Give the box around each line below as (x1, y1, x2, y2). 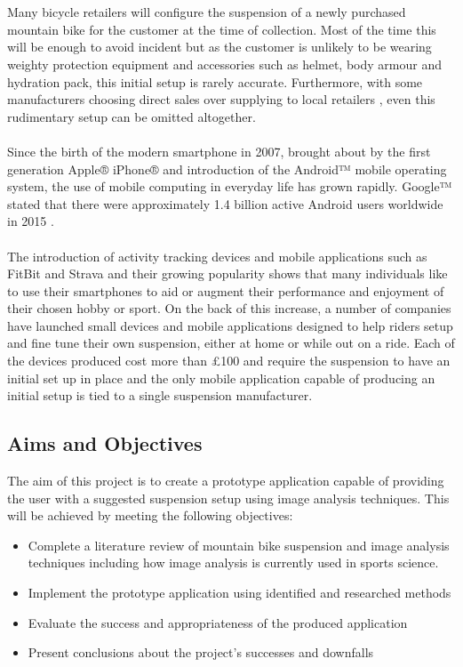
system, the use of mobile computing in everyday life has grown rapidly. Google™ (7, 177, 452, 196)
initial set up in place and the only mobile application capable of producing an (7, 368, 435, 387)
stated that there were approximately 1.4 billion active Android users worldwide (7, 194, 443, 213)
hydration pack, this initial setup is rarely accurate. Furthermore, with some (7, 72, 423, 91)
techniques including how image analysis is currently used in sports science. (28, 553, 439, 572)
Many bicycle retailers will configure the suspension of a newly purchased (7, 3, 406, 21)
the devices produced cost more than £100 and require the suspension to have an (7, 351, 451, 370)
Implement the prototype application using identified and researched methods (28, 583, 451, 602)
